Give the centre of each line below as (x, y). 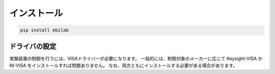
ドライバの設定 (33, 46)
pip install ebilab (44, 30)
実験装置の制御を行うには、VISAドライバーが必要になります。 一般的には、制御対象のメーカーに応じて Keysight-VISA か (136, 58)
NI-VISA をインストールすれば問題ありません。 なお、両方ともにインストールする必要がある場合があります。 (123, 65)
